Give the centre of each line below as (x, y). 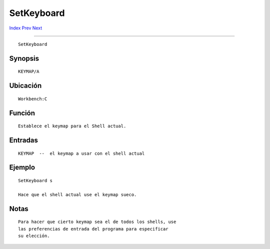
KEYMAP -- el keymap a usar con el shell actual (81, 153)
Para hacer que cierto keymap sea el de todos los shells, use (97, 222)
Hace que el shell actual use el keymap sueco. (77, 194)
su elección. (34, 236)
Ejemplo (22, 167)
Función (22, 113)
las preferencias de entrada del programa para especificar (93, 229)
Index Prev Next (26, 28)
